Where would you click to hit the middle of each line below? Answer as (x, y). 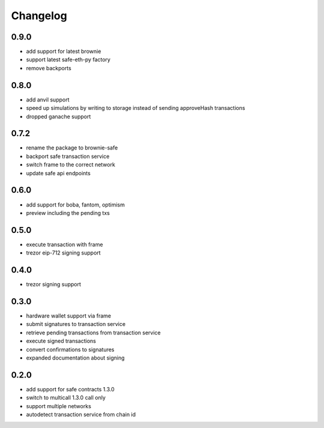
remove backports (49, 68)
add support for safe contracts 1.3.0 (70, 389)
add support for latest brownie (64, 52)
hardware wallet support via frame (68, 316)
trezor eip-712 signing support (64, 253)
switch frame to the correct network (70, 164)
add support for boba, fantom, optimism (76, 205)
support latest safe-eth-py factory (68, 59)
